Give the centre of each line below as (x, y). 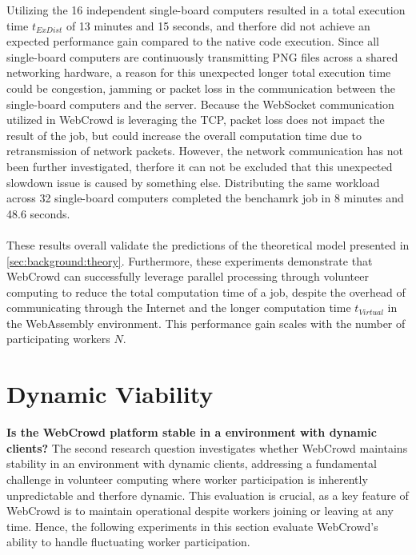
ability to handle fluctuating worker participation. (128, 542)
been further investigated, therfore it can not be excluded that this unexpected (200, 166)
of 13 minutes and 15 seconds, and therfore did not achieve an (218, 25)
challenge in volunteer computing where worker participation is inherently (187, 479)
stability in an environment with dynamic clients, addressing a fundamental (192, 463)
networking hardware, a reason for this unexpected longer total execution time (199, 72)
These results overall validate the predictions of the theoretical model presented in (208, 244)
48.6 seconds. (38, 213)
